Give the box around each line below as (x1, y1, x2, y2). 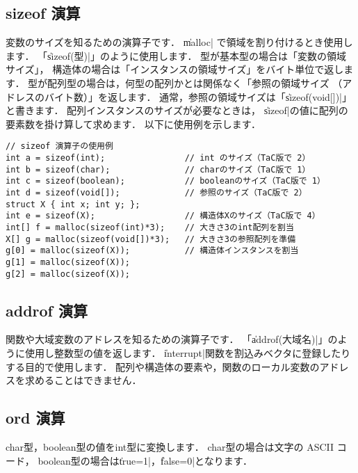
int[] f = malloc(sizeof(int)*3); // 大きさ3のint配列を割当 (6, 222, 294, 232)
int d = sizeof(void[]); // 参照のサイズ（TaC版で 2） (6, 187, 307, 198)
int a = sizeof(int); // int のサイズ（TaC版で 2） (6, 153, 311, 163)
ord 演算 (6, 407, 65, 428)
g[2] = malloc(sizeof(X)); (6, 268, 130, 279)
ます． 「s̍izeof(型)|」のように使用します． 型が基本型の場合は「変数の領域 (6, 48, 347, 63)
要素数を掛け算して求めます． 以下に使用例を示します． (6, 116, 261, 131)
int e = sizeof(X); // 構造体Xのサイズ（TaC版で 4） (6, 211, 320, 221)
